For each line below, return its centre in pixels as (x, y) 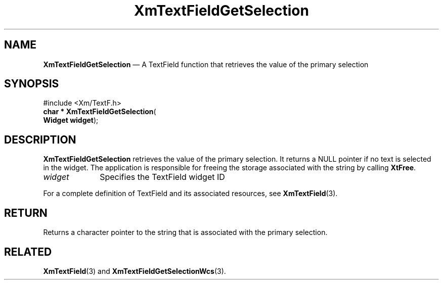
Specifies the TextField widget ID (162, 177)
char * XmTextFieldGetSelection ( (100, 112)
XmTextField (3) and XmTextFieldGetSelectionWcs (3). (135, 271)
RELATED (28, 252)
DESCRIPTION (40, 139)
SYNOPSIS (32, 84)
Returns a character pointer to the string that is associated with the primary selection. (185, 232)
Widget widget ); (71, 120)
